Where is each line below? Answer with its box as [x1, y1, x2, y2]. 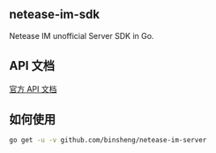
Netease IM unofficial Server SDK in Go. [9, 30, 154, 41]
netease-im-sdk [9, 7, 100, 22]
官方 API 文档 [9, 83, 57, 94]
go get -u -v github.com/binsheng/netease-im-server [9, 136, 207, 145]
